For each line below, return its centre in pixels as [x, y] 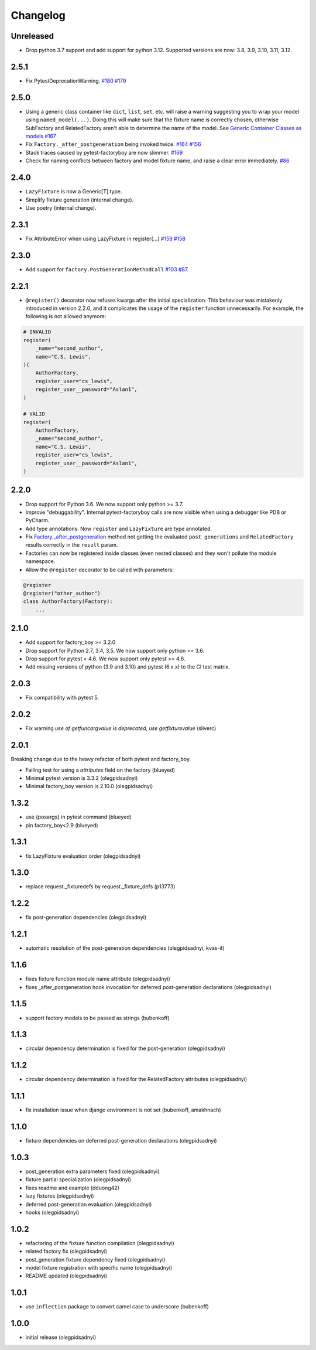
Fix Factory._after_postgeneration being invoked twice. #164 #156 [113, 144]
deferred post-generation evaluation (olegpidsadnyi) [89, 1204]
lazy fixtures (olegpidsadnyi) [60, 1196]
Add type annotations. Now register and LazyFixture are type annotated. [119, 529]
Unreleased [32, 36]
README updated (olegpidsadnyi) [66, 1276]
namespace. [40, 561]
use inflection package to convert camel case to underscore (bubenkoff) [117, 1307]
